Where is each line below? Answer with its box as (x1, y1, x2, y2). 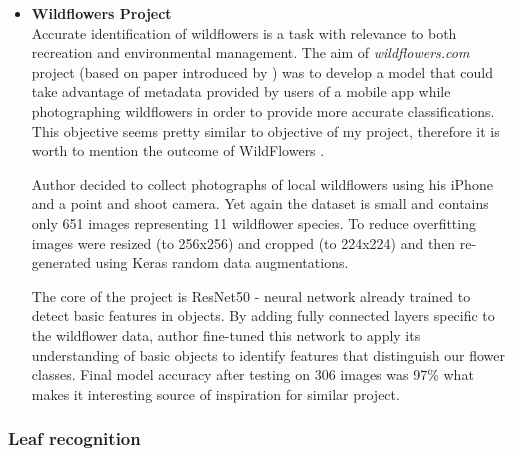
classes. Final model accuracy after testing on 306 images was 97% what (31, 364, 474, 385)
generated (31, 252, 91, 273)
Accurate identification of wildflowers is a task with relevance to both (31, 22, 457, 43)
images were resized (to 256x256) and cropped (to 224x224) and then (31, 232, 456, 253)
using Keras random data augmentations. (95, 252, 349, 273)
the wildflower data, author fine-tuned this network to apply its (31, 324, 421, 345)
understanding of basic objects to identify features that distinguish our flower (31, 344, 505, 365)
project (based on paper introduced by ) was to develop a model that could (31, 61, 493, 82)
